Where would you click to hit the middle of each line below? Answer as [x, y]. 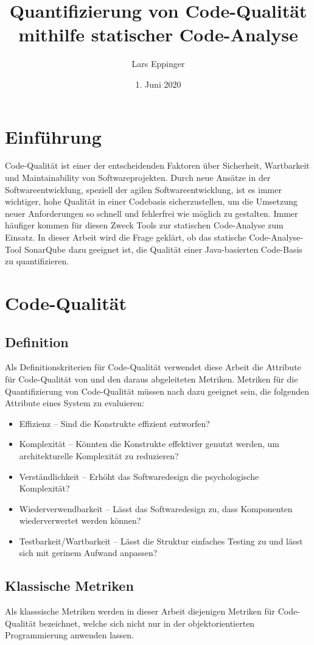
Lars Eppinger [158, 64]
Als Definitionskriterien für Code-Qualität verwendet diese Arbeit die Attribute [153, 367]
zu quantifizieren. [37, 261]
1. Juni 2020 [158, 84]
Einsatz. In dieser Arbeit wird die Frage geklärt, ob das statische [126, 237]
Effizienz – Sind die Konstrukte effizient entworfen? [114, 423]
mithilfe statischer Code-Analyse [158, 34]
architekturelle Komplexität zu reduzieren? [99, 455]
